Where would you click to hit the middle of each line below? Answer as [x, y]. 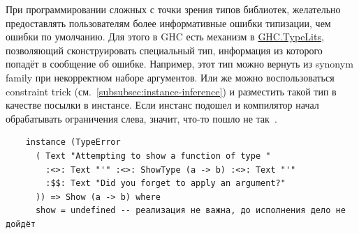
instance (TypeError [73, 142]
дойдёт [21, 224]
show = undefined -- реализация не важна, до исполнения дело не [190, 211]
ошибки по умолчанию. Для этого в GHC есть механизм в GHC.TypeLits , [165, 37]
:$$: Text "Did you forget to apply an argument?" [166, 184]
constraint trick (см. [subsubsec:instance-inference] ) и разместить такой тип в [171, 91]
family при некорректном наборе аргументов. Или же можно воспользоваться [170, 77]
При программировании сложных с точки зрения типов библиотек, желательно [173, 9]
